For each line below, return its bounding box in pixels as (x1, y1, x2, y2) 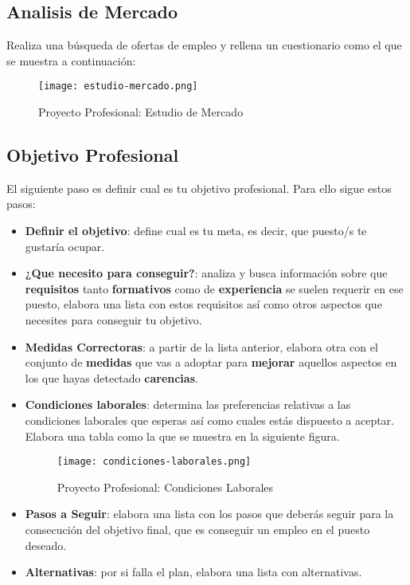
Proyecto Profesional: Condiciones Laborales (57, 478, 274, 495)
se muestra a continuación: (6, 52, 136, 69)
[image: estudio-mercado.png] (38, 80, 198, 92)
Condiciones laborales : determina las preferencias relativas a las (25, 396, 351, 413)
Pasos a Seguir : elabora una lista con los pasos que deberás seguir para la (25, 505, 394, 522)
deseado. (25, 536, 67, 553)
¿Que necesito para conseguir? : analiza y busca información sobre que (25, 265, 388, 281)
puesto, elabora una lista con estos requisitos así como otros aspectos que (25, 296, 382, 312)
